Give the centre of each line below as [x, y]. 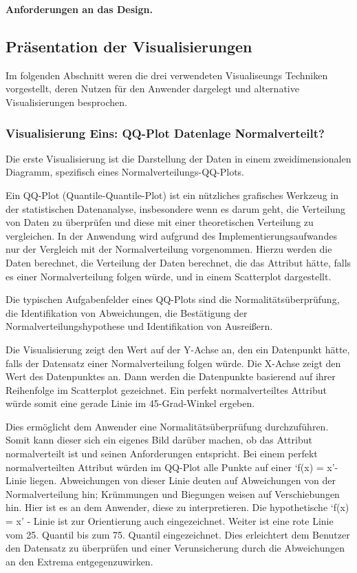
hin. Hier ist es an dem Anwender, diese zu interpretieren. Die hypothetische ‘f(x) [177, 507]
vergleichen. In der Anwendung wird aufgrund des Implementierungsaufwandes [171, 235]
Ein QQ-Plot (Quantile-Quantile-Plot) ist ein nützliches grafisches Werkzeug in [172, 195]
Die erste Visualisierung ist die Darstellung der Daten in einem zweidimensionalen [178, 158]
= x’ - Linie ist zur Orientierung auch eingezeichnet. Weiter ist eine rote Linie [170, 521]
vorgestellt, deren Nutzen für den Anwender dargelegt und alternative [152, 88]
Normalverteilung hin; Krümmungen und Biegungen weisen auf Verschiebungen [173, 493]
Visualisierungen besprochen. [66, 102]
